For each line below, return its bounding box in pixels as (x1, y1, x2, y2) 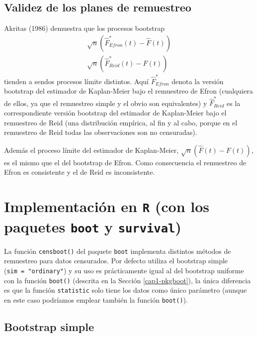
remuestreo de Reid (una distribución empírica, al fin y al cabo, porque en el (4, 117, 238, 127)
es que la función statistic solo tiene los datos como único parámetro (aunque (4, 285, 247, 295)
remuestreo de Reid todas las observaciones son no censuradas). (4, 127, 197, 137)
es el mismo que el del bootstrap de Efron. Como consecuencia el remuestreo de (4, 157, 247, 167)
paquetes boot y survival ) (4, 216, 181, 236)
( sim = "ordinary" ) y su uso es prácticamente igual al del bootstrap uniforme (4, 265, 244, 275)
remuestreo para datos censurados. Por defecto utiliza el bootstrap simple (4, 255, 228, 266)
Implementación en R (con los (4, 196, 210, 217)
